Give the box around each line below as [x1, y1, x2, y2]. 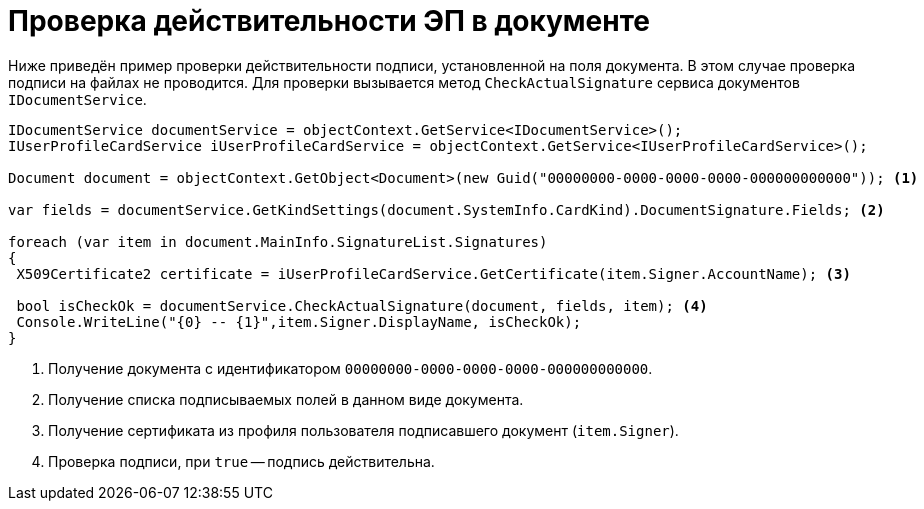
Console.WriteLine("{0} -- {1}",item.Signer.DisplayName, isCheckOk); [16, 313, 582, 330]
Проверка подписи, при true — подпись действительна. [48, 452, 435, 470]
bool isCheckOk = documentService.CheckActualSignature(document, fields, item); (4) [16, 297, 708, 314]
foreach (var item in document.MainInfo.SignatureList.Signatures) [8, 233, 548, 250]
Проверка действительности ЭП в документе [8, 4, 650, 38]
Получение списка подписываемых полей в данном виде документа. [48, 390, 524, 408]
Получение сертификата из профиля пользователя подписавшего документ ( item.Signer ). [48, 421, 679, 439]
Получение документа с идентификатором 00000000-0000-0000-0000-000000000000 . [48, 359, 653, 377]
